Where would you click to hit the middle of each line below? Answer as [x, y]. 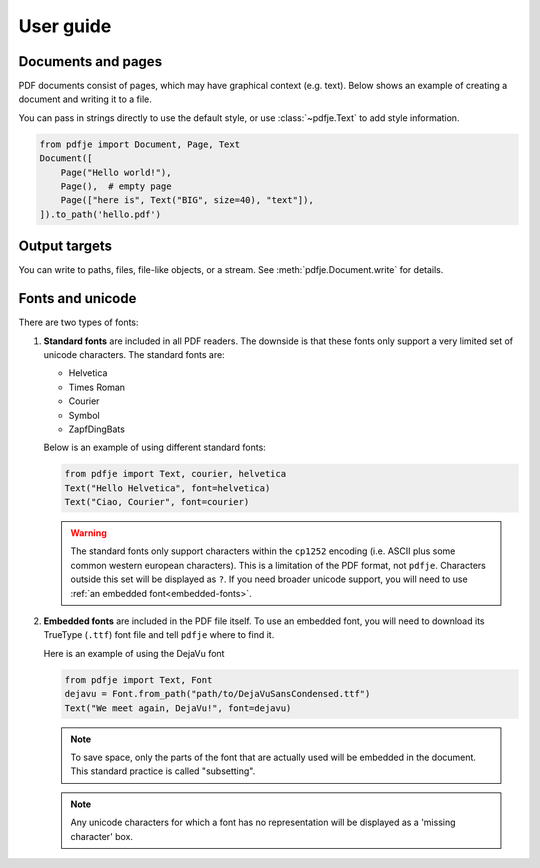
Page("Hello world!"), [116, 172]
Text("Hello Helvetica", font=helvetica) [167, 488]
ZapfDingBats [96, 429]
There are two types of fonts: [78, 322]
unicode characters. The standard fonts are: [134, 354]
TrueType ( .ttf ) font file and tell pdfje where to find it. [159, 635]
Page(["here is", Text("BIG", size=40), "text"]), [187, 200]
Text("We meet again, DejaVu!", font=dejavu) [178, 708]
